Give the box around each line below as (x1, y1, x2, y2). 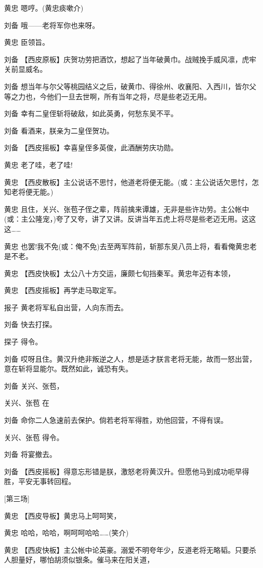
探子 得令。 (4, 336, 42, 347)
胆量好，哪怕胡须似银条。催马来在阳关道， (11, 554, 154, 565)
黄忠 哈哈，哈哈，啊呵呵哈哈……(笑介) (4, 527, 129, 538)
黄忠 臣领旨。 (4, 37, 49, 47)
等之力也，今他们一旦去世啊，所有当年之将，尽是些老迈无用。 (4, 91, 211, 101)
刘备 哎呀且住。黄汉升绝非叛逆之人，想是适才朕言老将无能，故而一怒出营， (4, 353, 256, 364)
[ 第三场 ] (4, 493, 30, 503)
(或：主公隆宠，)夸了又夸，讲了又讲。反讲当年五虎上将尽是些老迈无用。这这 (4, 213, 256, 224)
